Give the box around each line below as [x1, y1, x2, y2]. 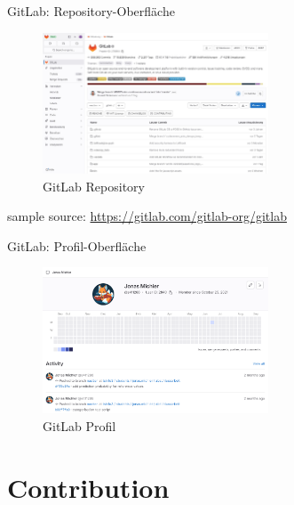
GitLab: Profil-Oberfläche [7, 236, 147, 255]
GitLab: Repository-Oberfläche [7, 2, 175, 20]
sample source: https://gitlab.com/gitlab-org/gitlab [7, 207, 287, 225]
